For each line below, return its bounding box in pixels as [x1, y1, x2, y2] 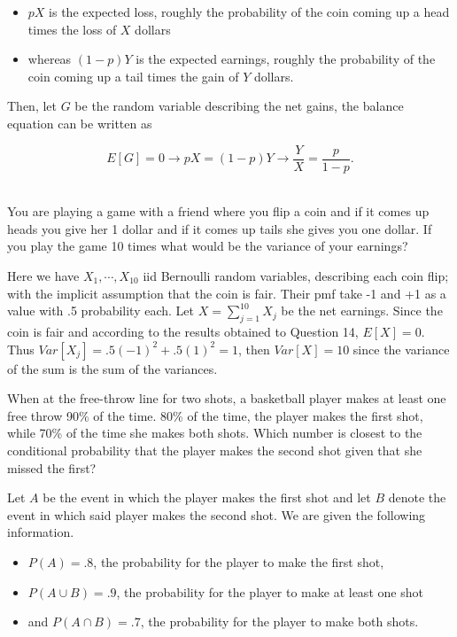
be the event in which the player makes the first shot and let [43, 488, 371, 507]
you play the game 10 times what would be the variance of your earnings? [7, 237, 408, 255]
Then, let [7, 97, 57, 115]
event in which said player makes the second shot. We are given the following [7, 505, 426, 524]
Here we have [7, 267, 80, 284]
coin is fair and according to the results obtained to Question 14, [7, 322, 359, 340]
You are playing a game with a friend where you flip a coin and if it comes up [7, 202, 430, 221]
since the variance [352, 339, 450, 358]
